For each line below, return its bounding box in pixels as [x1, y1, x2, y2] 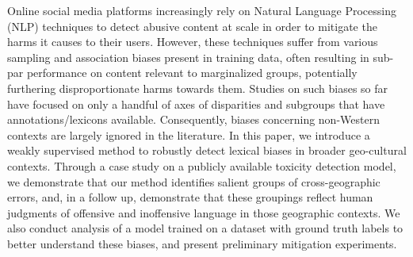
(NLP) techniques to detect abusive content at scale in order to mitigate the [7, 17, 377, 34]
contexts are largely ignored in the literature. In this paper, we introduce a [7, 126, 370, 143]
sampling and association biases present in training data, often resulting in [7, 48, 369, 65]
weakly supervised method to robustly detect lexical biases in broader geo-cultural [7, 142, 407, 159]
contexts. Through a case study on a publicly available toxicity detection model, [7, 157, 396, 174]
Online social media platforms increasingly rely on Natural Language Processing [7, 2, 396, 18]
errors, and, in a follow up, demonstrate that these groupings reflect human [7, 189, 373, 205]
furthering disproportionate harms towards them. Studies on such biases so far [7, 79, 388, 96]
